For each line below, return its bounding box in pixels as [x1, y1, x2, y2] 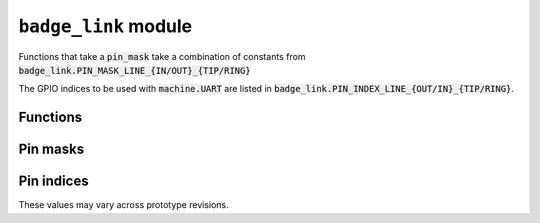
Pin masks [18, 141, 85, 158]
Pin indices [18, 173, 89, 190]
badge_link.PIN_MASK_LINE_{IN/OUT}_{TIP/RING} [18, 65, 251, 76]
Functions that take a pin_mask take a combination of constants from [18, 50, 306, 62]
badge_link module [18, 15, 193, 37]
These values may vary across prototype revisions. [18, 199, 229, 211]
